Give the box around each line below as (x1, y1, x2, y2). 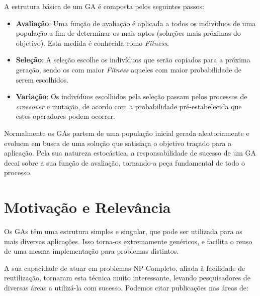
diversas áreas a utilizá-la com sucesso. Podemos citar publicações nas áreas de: (4, 282, 248, 292)
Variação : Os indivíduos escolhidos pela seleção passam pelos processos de (16, 91, 247, 102)
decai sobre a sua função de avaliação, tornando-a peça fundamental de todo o (4, 157, 245, 168)
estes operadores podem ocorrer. (16, 111, 115, 121)
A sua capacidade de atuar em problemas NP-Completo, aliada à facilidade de (4, 262, 245, 273)
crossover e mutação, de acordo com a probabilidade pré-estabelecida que (16, 101, 242, 111)
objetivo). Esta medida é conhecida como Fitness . (16, 37, 169, 48)
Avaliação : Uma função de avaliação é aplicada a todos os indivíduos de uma (16, 18, 256, 28)
